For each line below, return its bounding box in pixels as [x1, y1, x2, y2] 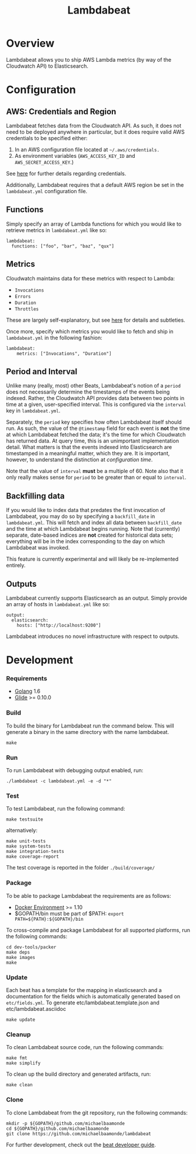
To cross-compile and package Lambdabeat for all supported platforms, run [6, 926, 190, 934]
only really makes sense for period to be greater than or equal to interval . [6, 474, 187, 481]
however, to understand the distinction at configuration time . [6, 456, 153, 463]
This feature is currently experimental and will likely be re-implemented [6, 555, 179, 563]
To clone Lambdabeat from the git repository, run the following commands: [6, 1109, 188, 1116]
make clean [6, 1082, 33, 1088]
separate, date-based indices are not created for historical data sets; [6, 531, 174, 539]
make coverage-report [6, 854, 59, 860]
